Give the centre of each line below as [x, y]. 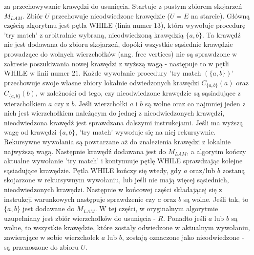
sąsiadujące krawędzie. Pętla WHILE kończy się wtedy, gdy [93, 170]
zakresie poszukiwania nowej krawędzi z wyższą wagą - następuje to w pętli [116, 63]
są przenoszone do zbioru [41, 246]
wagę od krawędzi [30, 132]
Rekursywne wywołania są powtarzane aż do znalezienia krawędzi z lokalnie [117, 142]
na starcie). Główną [220, 15]
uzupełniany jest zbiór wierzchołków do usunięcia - [80, 218]
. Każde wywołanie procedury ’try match [140, 73]
